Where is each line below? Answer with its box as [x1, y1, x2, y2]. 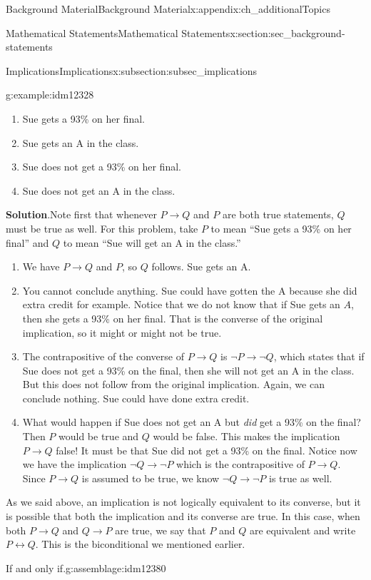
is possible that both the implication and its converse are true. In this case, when [6, 509, 360, 524]
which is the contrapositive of [176, 457, 305, 472]
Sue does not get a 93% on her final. [22, 159, 181, 174]
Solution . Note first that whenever [6, 207, 157, 222]
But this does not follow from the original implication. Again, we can [22, 377, 325, 392]
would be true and [59, 429, 139, 444]
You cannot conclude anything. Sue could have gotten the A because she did [22, 283, 357, 297]
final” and [6, 235, 49, 250]
